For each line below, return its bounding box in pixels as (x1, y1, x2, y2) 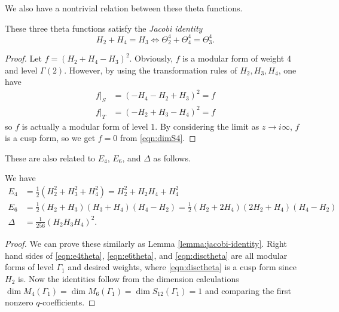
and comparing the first (204, 284, 292, 296)
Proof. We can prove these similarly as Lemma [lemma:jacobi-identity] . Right (5, 237, 287, 250)
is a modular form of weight (182, 52, 285, 65)
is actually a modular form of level (22, 120, 148, 132)
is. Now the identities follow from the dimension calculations (17, 272, 239, 285)
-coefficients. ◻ (39, 296, 96, 308)
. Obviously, (129, 52, 173, 65)
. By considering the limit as (155, 120, 259, 132)
